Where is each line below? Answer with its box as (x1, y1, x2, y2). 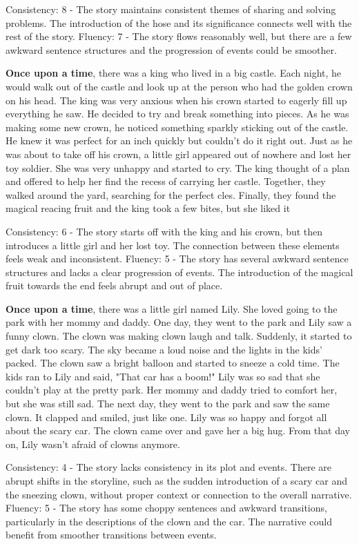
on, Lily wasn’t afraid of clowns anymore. (6, 436, 180, 451)
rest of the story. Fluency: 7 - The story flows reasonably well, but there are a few (6, 29, 352, 43)
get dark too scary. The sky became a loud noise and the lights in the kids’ (6, 342, 322, 356)
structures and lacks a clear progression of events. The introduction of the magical (6, 264, 353, 279)
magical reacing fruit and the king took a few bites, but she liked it (6, 201, 291, 215)
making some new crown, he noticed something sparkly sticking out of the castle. (6, 119, 349, 134)
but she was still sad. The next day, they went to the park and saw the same (6, 396, 330, 411)
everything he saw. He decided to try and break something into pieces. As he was (6, 106, 349, 121)
